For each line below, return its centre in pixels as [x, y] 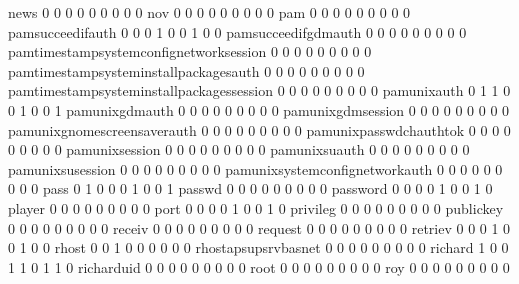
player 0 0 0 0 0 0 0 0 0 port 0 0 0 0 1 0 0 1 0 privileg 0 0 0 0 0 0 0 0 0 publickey [256, 207]
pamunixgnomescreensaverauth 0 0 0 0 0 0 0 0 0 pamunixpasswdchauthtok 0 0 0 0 [259, 129]
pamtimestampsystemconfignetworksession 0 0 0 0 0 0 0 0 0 [190, 51]
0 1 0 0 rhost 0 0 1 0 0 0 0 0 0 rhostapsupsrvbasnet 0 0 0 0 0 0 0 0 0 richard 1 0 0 [258, 247]
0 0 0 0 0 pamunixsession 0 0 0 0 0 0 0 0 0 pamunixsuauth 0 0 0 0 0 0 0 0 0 [239, 149]
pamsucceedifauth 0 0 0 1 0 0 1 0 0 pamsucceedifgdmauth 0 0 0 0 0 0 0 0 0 [237, 31]
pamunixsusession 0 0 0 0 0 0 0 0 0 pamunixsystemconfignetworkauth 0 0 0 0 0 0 [255, 168]
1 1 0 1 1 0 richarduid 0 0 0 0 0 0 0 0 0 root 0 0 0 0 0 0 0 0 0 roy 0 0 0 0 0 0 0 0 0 [259, 266]
